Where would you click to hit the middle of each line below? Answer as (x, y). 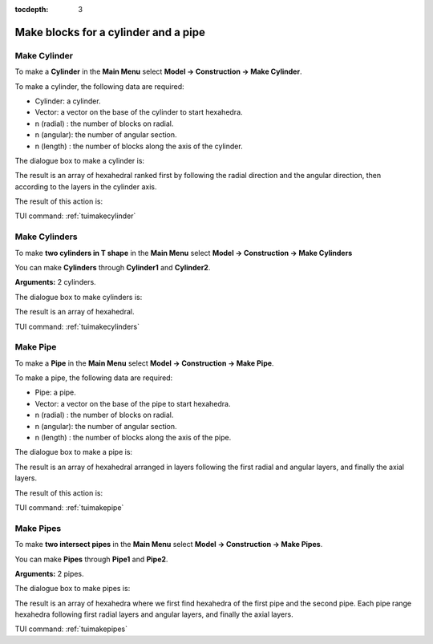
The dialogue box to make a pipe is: (73, 452)
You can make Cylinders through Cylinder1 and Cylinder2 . (113, 267)
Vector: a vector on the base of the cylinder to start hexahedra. (139, 112)
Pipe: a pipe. (55, 392)
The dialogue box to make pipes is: (73, 589)
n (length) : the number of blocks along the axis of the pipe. (133, 438)
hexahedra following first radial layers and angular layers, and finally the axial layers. (154, 614)
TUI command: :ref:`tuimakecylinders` (77, 326)
